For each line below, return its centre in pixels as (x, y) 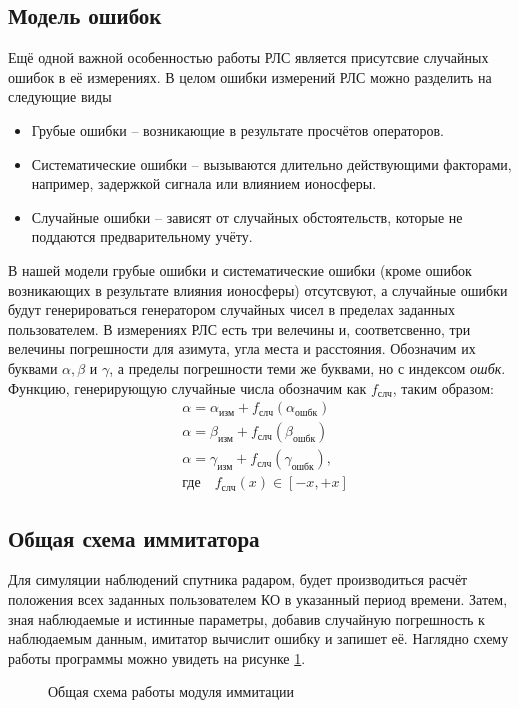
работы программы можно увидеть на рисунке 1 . (157, 657)
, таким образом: (443, 387)
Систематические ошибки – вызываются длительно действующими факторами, (271, 163)
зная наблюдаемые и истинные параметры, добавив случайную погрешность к (246, 618)
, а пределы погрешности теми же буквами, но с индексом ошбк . (307, 367)
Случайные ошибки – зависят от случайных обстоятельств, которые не (247, 216)
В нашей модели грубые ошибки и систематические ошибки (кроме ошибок (240, 269)
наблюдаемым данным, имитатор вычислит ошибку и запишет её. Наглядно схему (258, 638)
